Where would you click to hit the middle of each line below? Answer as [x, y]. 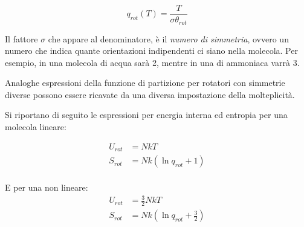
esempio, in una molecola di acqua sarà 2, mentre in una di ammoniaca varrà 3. [152, 62]
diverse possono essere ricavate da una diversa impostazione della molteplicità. [150, 94]
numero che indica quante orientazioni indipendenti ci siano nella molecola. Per [151, 51]
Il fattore [21, 38]
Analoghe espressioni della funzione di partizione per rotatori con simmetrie [145, 83]
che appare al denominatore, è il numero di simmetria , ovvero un [168, 38]
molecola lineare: [36, 127]
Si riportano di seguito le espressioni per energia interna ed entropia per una [146, 115]
